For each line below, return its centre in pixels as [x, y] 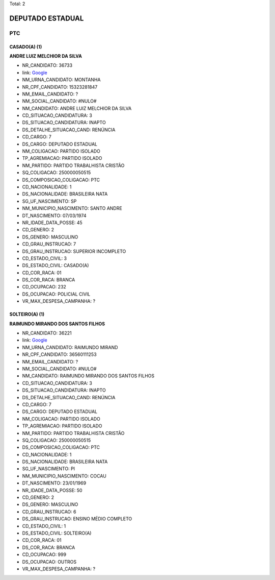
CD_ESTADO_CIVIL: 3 [45, 258]
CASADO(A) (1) [26, 46]
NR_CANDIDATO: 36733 [47, 65]
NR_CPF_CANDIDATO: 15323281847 [60, 87]
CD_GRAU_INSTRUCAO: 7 [49, 244]
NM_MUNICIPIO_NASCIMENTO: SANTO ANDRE [72, 208]
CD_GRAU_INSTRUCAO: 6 [49, 512]
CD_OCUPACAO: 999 [44, 554]
